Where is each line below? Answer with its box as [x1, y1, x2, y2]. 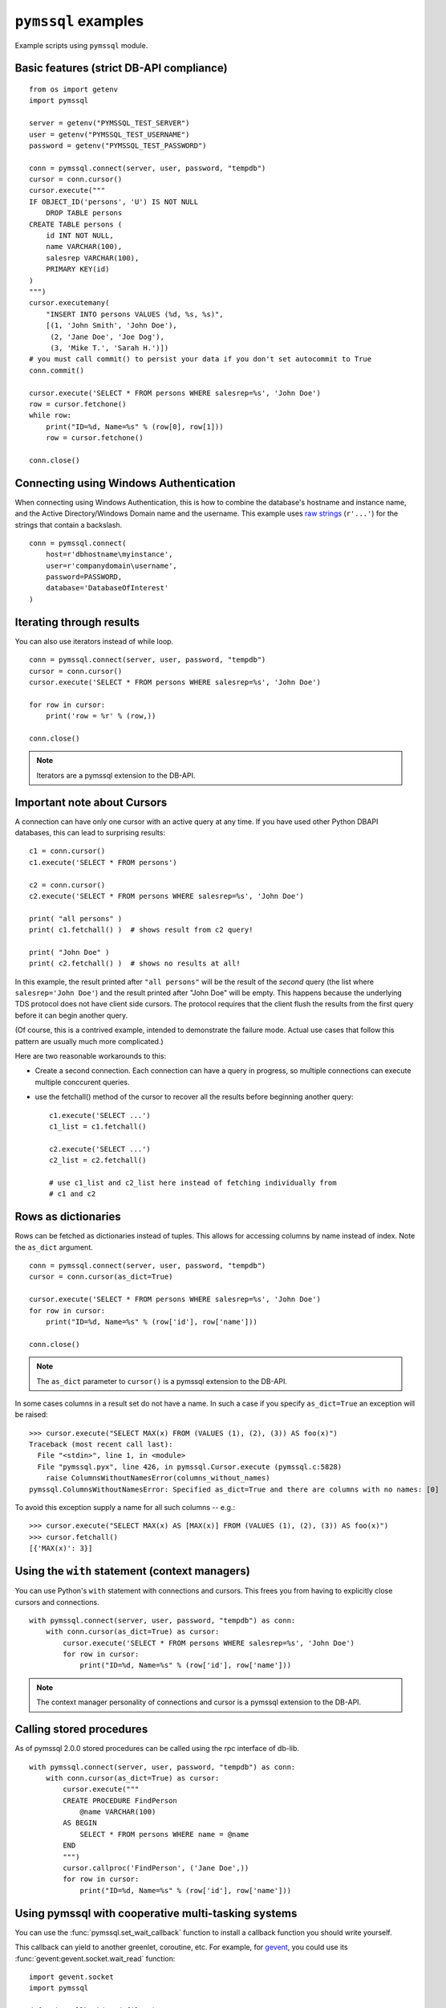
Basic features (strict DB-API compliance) [14, 61, 228, 76]
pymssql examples [14, 12, 144, 30]
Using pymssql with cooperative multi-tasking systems [14, 1906, 298, 1920]
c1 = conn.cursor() [29, 847, 106, 855]
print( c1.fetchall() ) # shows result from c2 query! [29, 925, 253, 935]
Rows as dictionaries [14, 1210, 122, 1224]
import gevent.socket [29, 1972, 114, 1981]
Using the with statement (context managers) [14, 1565, 250, 1578]
